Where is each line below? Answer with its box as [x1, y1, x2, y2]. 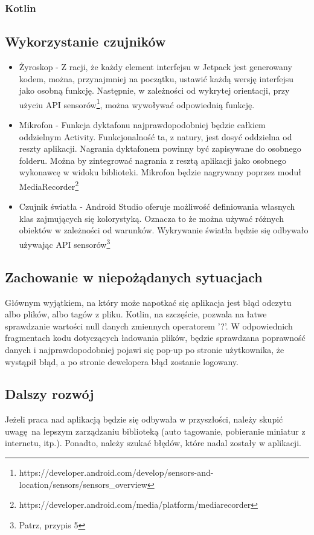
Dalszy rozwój [5, 384, 94, 403]
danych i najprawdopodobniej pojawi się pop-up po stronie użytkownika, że [5, 343, 284, 355]
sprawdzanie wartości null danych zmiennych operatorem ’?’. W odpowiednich [5, 319, 293, 332]
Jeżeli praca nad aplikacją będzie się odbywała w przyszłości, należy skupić [5, 413, 283, 426]
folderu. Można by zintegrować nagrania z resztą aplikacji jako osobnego [19, 154, 286, 166]
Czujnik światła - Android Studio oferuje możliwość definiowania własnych [19, 200, 295, 213]
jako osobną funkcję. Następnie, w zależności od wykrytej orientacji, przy [19, 84, 290, 97]
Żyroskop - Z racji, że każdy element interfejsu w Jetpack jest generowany [19, 60, 292, 73]
